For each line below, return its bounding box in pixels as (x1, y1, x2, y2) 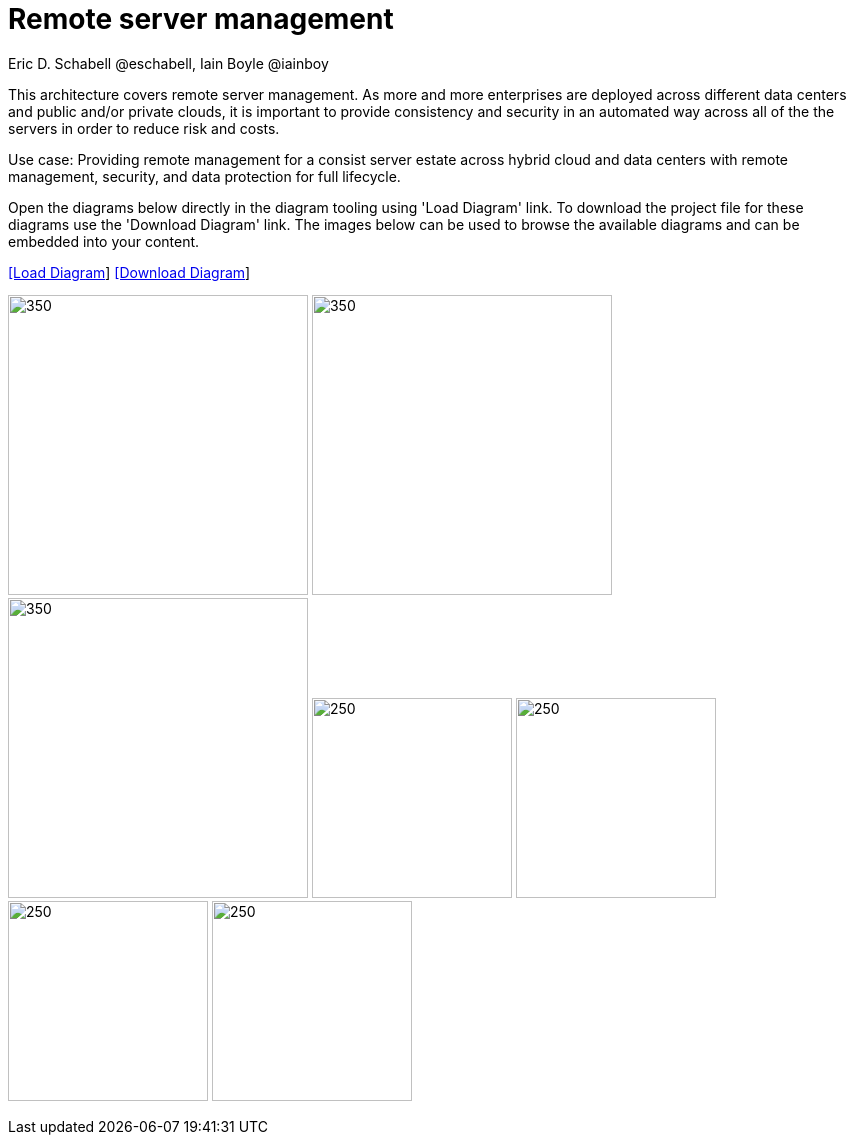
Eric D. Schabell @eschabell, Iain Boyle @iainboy (8, 54, 329, 72)
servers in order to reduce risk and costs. (8, 119, 280, 137)
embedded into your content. (8, 232, 200, 250)
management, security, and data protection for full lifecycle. (8, 167, 401, 185)
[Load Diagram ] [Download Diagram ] (8, 263, 251, 281)
